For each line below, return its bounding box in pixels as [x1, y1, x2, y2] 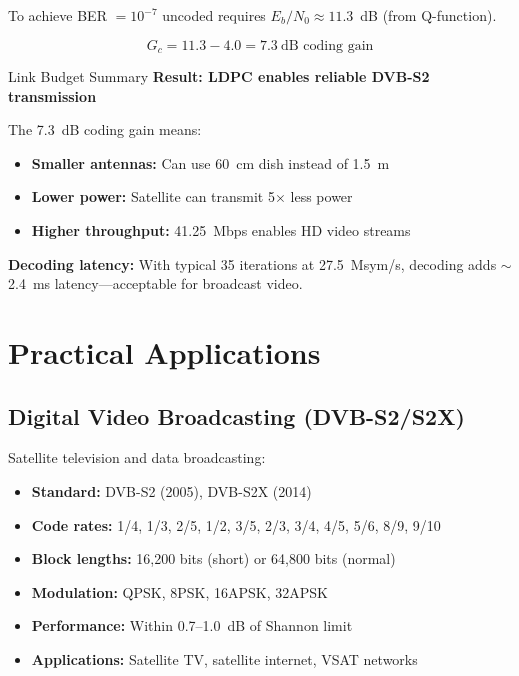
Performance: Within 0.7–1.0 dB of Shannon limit [31, 615, 353, 636]
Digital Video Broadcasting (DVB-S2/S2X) [8, 400, 465, 431]
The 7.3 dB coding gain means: [8, 119, 202, 140]
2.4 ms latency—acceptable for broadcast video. [8, 273, 303, 294]
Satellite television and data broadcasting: [8, 447, 266, 468]
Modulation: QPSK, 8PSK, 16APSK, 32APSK [31, 581, 329, 602]
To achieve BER [8, 5, 107, 25]
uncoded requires [162, 5, 266, 25]
